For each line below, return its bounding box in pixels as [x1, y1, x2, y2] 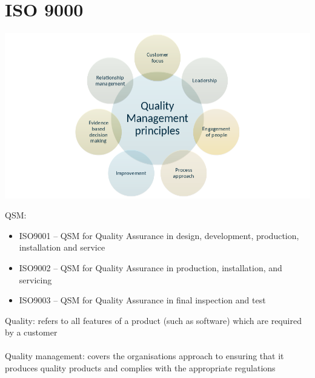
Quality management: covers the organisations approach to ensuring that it [5, 349, 284, 362]
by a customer [5, 326, 58, 339]
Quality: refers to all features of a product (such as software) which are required [5, 314, 302, 326]
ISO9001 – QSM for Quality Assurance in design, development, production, [19, 229, 299, 241]
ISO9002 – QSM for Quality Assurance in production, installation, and [19, 261, 282, 274]
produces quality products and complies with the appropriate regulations [5, 362, 276, 374]
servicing [19, 273, 52, 286]
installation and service [19, 241, 105, 254]
